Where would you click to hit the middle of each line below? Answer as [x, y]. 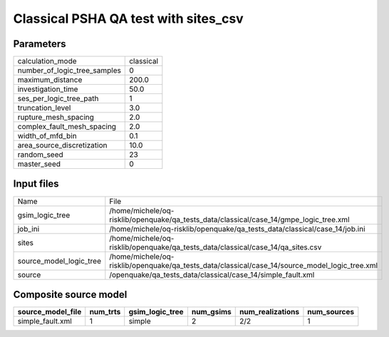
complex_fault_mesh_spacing [67, 127]
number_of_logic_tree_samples [69, 71]
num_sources [331, 312]
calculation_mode [47, 61]
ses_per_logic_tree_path [58, 98]
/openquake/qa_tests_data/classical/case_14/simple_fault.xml [212, 274]
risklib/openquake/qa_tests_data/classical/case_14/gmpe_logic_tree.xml [229, 219]
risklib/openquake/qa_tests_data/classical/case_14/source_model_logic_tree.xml [243, 265]
